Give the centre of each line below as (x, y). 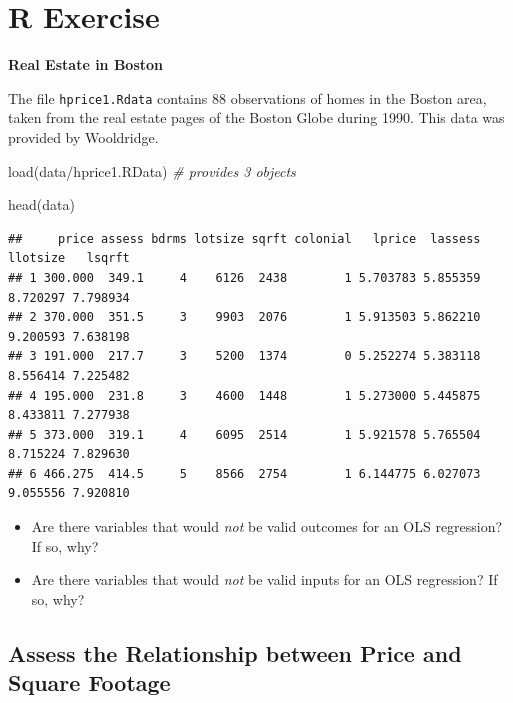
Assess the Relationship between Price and (235, 652)
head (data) (41, 204)
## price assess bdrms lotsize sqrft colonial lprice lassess (244, 238)
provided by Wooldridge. (83, 136)
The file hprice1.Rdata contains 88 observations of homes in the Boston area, (247, 97)
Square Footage (89, 682)
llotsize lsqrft (69, 258)
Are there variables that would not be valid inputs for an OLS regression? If (264, 579)
